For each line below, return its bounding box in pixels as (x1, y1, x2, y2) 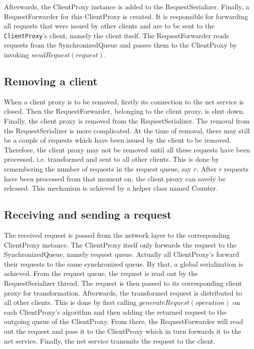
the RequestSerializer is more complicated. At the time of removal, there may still (4, 125, 250, 135)
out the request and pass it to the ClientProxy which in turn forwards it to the (4, 325, 241, 336)
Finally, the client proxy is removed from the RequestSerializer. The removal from (4, 116, 250, 126)
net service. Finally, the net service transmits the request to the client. (4, 335, 216, 346)
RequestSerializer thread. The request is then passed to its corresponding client (4, 277, 242, 288)
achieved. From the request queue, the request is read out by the (4, 268, 198, 278)
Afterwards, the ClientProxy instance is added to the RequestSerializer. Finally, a (4, 1, 250, 11)
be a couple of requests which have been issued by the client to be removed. (4, 135, 231, 145)
